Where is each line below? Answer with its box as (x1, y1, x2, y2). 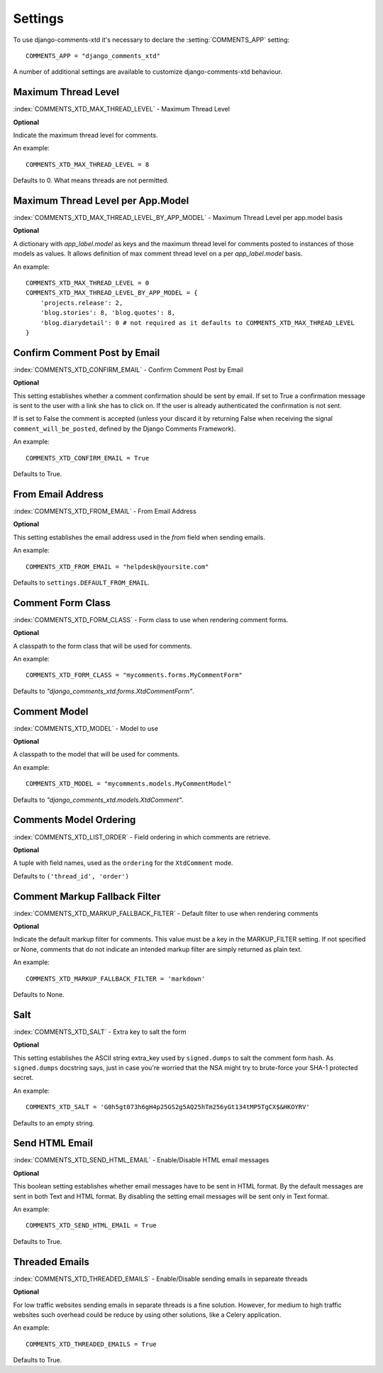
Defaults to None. (13, 990, 65, 998)
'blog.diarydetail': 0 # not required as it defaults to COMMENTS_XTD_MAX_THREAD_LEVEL (40, 319, 355, 326)
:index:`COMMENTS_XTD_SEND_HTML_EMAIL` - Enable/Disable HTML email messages (13, 1156, 270, 1164)
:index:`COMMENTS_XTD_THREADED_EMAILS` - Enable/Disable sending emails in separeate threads (13, 1274, 308, 1283)
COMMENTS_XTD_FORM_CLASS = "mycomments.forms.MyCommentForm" (26, 671, 243, 679)
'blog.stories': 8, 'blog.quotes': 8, (40, 309, 176, 317)
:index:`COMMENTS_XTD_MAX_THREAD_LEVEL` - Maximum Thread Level (13, 105, 231, 114)
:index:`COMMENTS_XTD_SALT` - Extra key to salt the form (13, 1027, 187, 1036)
